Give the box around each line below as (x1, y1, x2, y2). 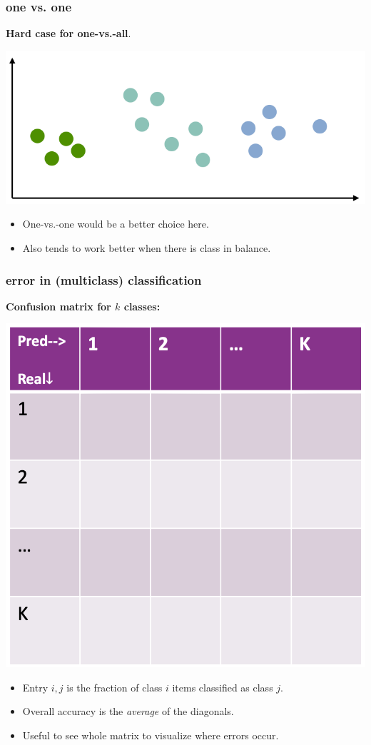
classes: (123, 298, 161, 313)
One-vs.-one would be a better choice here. (22, 216, 209, 231)
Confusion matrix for (6, 298, 111, 313)
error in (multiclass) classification (6, 270, 202, 288)
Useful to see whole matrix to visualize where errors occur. (22, 727, 279, 742)
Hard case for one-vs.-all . (6, 26, 131, 41)
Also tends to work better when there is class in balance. (22, 240, 271, 255)
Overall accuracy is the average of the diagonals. (22, 704, 234, 719)
